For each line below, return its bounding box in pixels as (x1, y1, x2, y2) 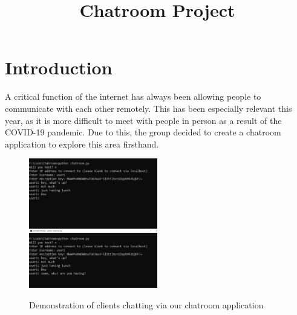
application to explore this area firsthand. (5, 137, 159, 150)
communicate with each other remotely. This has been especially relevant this (5, 102, 292, 114)
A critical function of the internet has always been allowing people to (5, 90, 261, 103)
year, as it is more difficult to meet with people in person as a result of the (5, 114, 282, 126)
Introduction (5, 55, 113, 80)
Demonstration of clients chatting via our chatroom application (29, 298, 264, 311)
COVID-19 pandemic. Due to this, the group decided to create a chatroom (5, 126, 281, 138)
